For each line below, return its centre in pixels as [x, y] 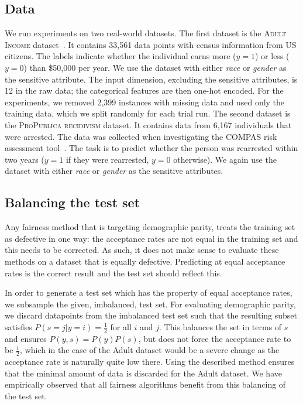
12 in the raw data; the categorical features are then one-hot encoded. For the [144, 90]
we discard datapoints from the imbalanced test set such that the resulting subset [151, 315]
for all [121, 326]
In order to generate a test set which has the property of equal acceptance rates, [149, 292]
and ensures [26, 338]
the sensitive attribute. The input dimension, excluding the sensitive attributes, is [151, 79]
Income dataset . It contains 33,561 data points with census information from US [151, 44]
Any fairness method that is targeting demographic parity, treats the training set [150, 227]
